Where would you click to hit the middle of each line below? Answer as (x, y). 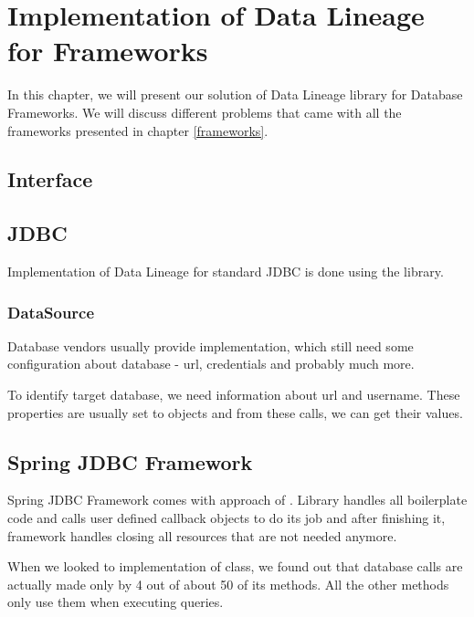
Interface (50, 179)
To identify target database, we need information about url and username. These (234, 395)
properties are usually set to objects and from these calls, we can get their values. (235, 412)
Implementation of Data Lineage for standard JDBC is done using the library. (226, 272)
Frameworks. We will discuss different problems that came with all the (205, 112)
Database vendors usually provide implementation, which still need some (211, 345)
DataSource (51, 312)
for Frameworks (108, 51)
